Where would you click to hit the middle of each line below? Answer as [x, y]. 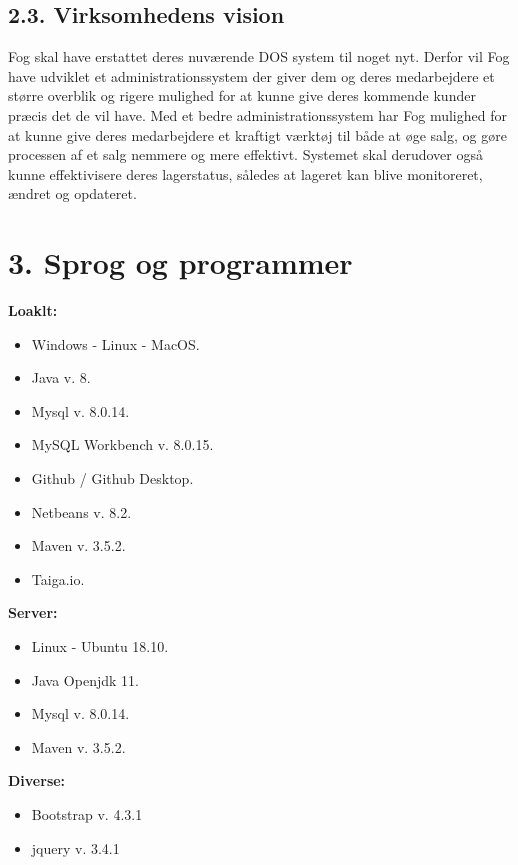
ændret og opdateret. [72, 193]
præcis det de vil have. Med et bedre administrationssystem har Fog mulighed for [257, 114]
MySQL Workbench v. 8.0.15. [122, 444]
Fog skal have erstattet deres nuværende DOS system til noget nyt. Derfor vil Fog [259, 56]
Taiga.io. [58, 578]
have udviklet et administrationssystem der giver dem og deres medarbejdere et [251, 75]
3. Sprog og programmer [180, 262]
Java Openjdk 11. [85, 679]
